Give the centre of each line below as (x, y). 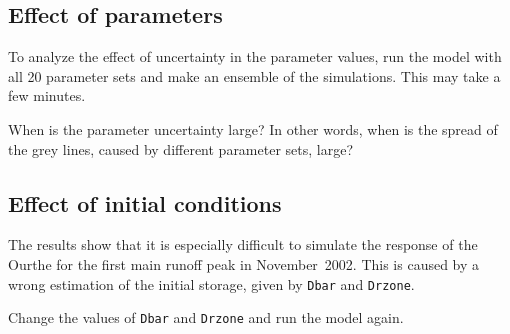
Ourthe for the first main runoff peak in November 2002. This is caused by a (244, 263)
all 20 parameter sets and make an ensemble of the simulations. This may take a (254, 75)
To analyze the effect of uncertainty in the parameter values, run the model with (255, 56)
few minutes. (47, 95)
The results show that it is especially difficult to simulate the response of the (243, 244)
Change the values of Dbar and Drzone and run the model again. (206, 317)
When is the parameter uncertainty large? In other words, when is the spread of (253, 128)
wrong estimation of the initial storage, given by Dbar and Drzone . (211, 283)
